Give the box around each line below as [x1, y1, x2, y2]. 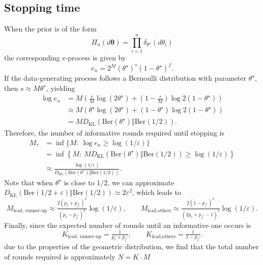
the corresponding [4, 52, 60, 62]
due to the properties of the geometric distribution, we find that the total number [4, 241, 259, 252]
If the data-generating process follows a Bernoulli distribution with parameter [4, 73, 246, 83]
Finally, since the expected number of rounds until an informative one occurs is [4, 219, 251, 230]
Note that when [4, 177, 53, 187]
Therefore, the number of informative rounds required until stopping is [4, 127, 225, 138]
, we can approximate [107, 177, 174, 187]
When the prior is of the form [4, 23, 97, 34]
